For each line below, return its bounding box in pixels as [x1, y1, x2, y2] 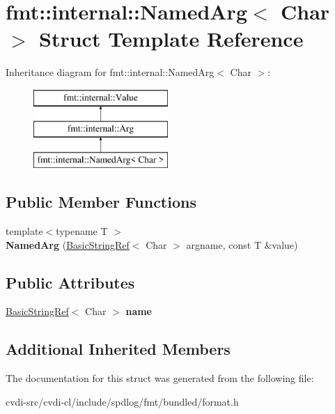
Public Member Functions [6, 191, 196, 213]
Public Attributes [6, 271, 135, 293]
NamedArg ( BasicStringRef [6, 237, 130, 252]
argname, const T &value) [186, 237, 298, 252]
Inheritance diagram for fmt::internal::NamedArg [6, 65, 215, 79]
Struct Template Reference [39, 24, 304, 53]
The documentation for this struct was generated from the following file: [6, 371, 314, 385]
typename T [56, 224, 108, 238]
